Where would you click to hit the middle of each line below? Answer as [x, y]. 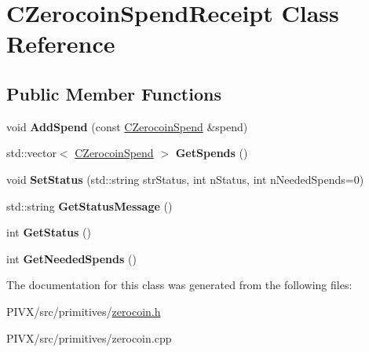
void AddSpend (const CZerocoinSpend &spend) [127, 126]
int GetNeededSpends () [71, 258]
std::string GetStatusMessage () [90, 205]
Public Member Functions [114, 93]
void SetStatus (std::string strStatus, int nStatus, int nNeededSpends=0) [185, 179]
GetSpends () [212, 153]
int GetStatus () [49, 232]
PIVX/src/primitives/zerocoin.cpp [89, 337]
